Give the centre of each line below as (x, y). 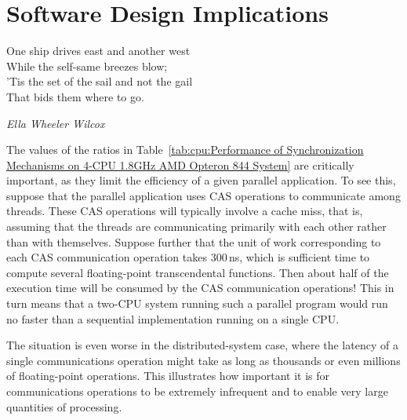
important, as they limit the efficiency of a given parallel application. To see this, (201, 180)
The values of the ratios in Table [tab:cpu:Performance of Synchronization (185, 150)
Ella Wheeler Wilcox (56, 123)
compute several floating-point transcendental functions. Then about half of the (198, 272)
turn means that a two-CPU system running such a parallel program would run (197, 303)
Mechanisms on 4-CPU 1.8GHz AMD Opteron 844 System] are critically (180, 164)
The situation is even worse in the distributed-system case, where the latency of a (202, 345)
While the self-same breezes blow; (87, 66)
